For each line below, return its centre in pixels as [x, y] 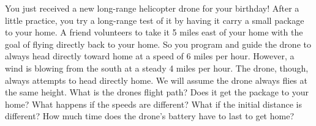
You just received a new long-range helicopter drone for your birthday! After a [152, 8]
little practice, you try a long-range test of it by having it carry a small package [155, 20]
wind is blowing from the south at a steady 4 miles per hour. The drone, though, [157, 68]
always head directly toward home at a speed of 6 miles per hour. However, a [150, 56]
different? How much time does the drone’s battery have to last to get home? [149, 116]
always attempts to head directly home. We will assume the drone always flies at [156, 80]
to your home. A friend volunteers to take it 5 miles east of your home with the [154, 32]
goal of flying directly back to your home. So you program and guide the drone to [158, 44]
